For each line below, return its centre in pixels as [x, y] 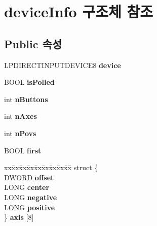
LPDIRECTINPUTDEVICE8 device [63, 65]
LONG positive [30, 207]
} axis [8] [19, 217]
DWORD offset [29, 177]
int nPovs [20, 133]
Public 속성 [33, 43]
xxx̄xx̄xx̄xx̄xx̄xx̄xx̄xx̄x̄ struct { [51, 167]
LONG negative [31, 197]
